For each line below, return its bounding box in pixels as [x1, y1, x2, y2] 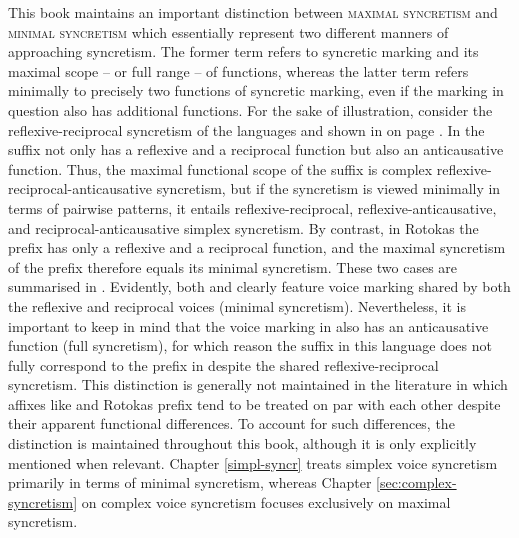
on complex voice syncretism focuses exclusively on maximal [81, 491, 451, 512]
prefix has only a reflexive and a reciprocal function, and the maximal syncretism [8, 237, 506, 258]
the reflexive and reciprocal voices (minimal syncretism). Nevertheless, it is [8, 295, 466, 316]
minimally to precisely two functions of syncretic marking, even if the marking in [8, 80, 504, 101]
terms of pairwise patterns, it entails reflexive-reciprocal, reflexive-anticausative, [8, 197, 497, 218]
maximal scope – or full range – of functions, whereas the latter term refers [8, 60, 469, 81]
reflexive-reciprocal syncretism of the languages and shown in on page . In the [8, 119, 485, 140]
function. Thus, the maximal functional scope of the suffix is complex [8, 158, 433, 179]
